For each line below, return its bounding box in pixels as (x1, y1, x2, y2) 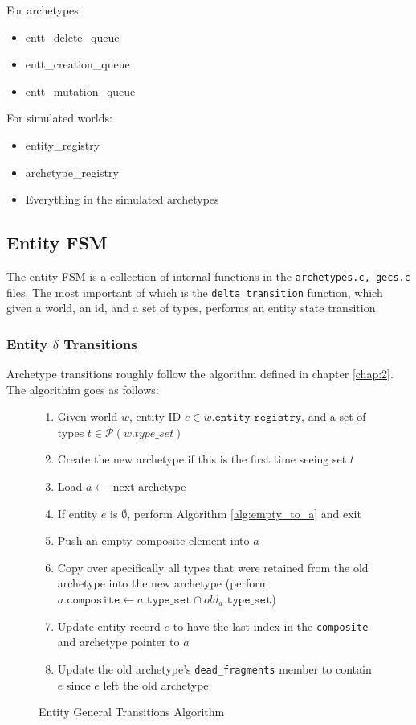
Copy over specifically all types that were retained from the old (57, 558, 369, 575)
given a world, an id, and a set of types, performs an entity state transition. (6, 299, 379, 316)
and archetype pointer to (57, 633, 180, 650)
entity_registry (25, 136, 100, 153)
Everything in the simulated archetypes (25, 191, 219, 208)
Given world (57, 408, 118, 425)
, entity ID (128, 408, 181, 425)
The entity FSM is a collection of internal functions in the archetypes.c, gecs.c (6, 267, 410, 284)
